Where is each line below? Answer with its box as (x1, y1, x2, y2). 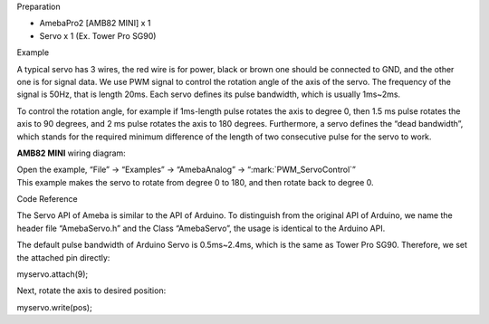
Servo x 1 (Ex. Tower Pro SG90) (39, 30, 157, 41)
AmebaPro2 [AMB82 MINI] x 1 (39, 18, 151, 29)
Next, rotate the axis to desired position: (16, 285, 167, 296)
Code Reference (16, 194, 78, 205)
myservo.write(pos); (16, 301, 92, 312)
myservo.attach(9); (16, 269, 89, 280)
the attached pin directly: (16, 252, 110, 262)
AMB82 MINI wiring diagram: (16, 148, 126, 158)
